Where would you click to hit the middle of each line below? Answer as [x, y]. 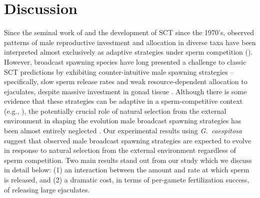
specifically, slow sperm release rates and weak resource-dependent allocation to [126, 81]
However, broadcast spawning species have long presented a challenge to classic [125, 61]
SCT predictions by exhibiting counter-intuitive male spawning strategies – [119, 71]
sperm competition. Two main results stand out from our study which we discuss [128, 160]
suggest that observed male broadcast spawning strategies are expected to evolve [128, 140]
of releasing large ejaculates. [47, 189]
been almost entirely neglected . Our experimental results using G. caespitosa [123, 131]
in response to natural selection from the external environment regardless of [120, 150]
